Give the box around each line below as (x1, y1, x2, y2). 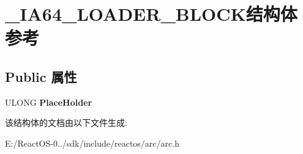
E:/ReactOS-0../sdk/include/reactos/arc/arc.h (5, 136, 179, 149)
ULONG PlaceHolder (5, 95, 92, 108)
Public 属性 (5, 67, 77, 86)
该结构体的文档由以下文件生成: (5, 116, 127, 129)
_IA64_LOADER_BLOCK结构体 (5, 1, 297, 26)
